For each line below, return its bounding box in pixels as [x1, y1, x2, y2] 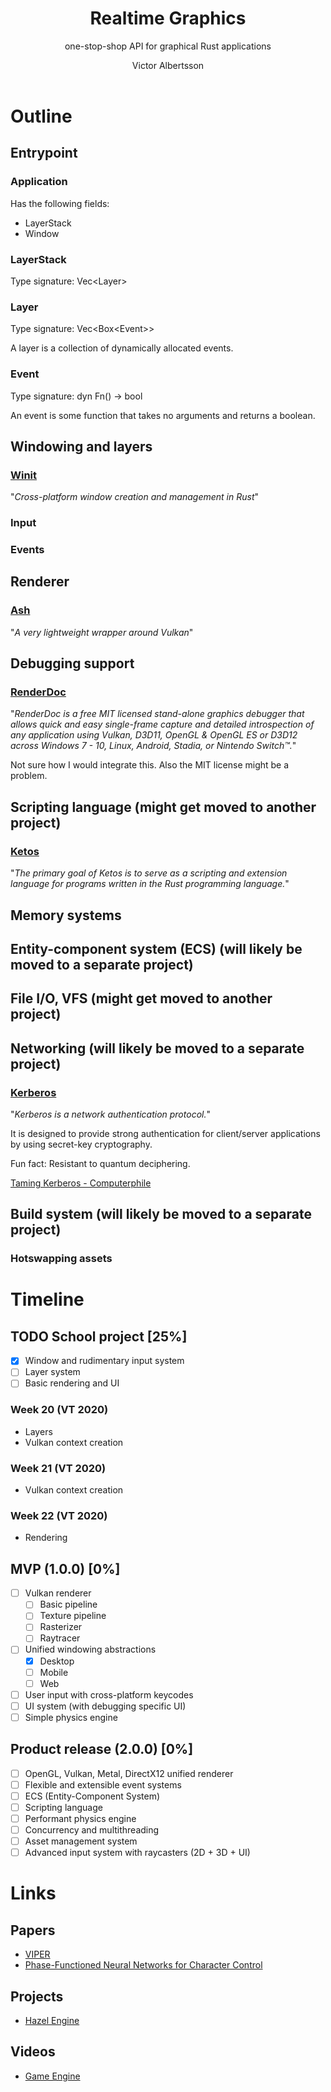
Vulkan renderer [24, 1587, 92, 1599]
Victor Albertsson [131, 59, 205, 71]
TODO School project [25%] [10, 1328, 188, 1345]
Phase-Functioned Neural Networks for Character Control [24, 1959, 263, 1971]
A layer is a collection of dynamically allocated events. [10, 342, 234, 354]
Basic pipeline [39, 1598, 98, 1611]
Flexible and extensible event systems [24, 1778, 182, 1791]
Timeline [10, 1288, 85, 1311]
